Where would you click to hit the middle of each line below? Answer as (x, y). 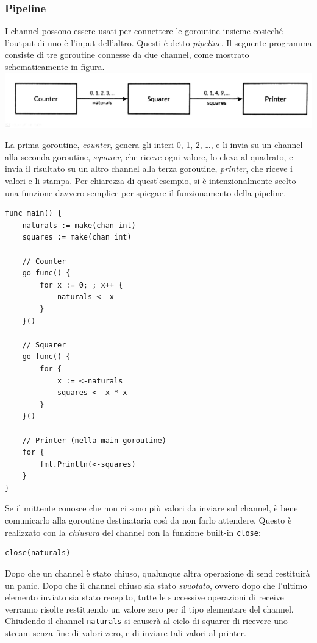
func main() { (34, 214)
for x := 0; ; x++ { (81, 285)
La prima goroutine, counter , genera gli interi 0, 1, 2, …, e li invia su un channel (154, 145)
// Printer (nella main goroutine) (94, 440)
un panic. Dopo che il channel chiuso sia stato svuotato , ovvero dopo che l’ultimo (156, 585)
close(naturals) (38, 553)
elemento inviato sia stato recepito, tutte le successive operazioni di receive (144, 597)
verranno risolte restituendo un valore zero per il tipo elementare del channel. (149, 609)
